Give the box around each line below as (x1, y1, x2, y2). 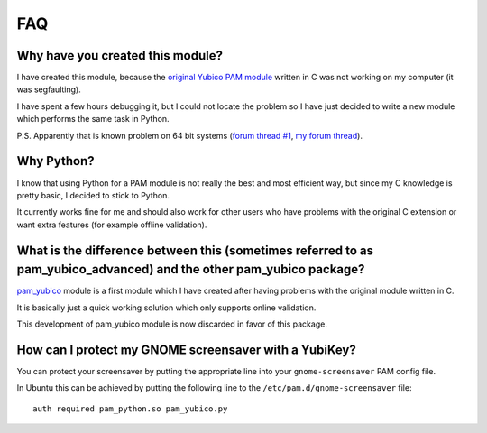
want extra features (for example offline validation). (16, 219, 207, 230)
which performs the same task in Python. (16, 114, 170, 124)
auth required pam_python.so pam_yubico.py (32, 403, 228, 414)
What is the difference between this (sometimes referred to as (16, 243, 374, 258)
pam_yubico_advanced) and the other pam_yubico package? (16, 262, 365, 277)
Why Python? (16, 153, 95, 169)
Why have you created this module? (16, 48, 223, 63)
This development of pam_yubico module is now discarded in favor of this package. (16, 318, 328, 329)
